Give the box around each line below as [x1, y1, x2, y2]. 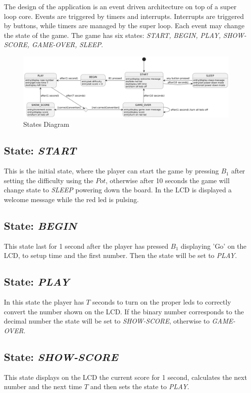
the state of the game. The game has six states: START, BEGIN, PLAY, [4, 30, 221, 40]
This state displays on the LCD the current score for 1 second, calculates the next [4, 372, 247, 382]
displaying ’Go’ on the [181, 240, 247, 251]
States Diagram [23, 119, 69, 129]
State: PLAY [4, 274, 70, 289]
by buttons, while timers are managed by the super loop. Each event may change [4, 20, 245, 31]
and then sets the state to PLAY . [90, 381, 189, 392]
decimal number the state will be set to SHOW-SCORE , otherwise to [4, 316, 210, 326]
